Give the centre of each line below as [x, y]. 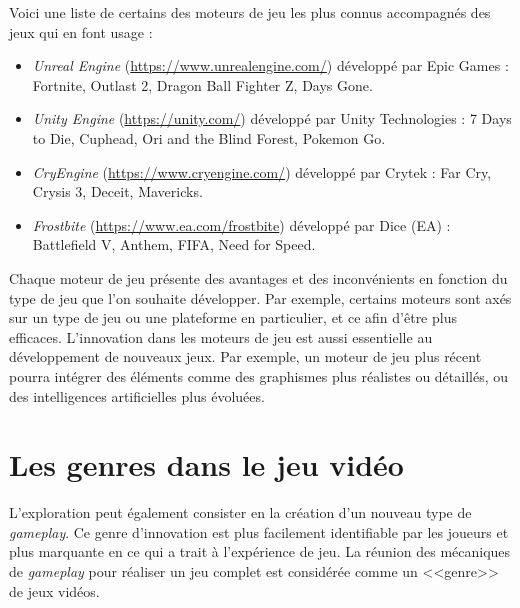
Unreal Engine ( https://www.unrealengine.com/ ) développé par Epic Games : [270, 65]
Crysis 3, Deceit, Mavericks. [117, 191]
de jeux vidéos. [54, 590]
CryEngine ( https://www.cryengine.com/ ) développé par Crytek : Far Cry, [262, 171]
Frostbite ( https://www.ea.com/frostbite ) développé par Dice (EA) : [241, 224]
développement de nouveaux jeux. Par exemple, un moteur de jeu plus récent [245, 356]
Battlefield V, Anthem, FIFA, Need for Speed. [174, 244]
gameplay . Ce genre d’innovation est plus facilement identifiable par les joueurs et [259, 531]
